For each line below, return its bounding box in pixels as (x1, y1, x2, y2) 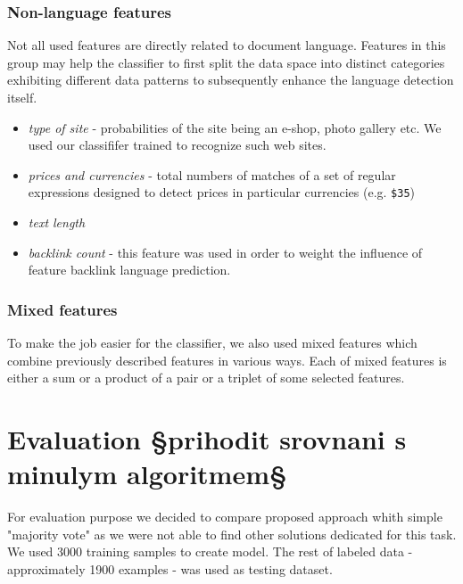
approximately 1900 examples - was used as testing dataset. (7, 559, 333, 578)
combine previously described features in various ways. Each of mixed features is (7, 350, 447, 369)
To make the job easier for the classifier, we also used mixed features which (7, 333, 418, 352)
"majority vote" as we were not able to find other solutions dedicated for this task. (7, 524, 457, 543)
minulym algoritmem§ (7, 456, 287, 492)
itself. (7, 88, 37, 106)
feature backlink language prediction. (28, 260, 231, 279)
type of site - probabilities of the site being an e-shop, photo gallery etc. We (28, 118, 442, 136)
